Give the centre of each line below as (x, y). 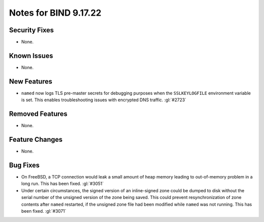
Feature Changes (36, 139)
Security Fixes (31, 30)
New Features (31, 81)
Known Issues (31, 55)
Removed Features (38, 114)
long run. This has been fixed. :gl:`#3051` (63, 184)
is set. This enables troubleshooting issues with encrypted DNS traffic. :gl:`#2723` (104, 100)
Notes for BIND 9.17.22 (55, 13)
